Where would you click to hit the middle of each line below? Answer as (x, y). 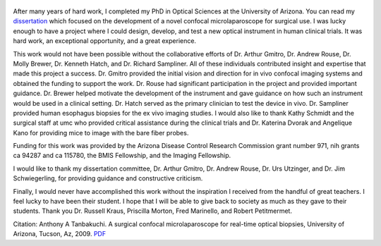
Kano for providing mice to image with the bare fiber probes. (101, 133)
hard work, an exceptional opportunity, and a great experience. (105, 41)
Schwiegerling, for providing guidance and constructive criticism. (108, 178)
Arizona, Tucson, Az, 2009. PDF (59, 234)
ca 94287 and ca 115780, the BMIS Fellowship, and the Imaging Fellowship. (122, 156)
